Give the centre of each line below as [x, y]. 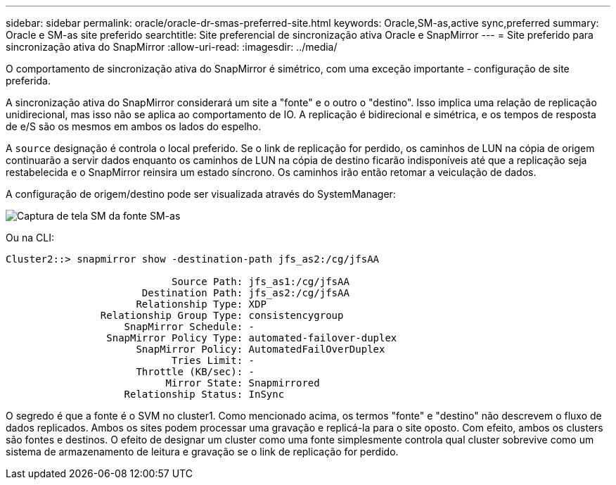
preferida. [28, 81]
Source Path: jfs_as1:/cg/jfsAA [261, 282]
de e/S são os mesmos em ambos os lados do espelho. [134, 126]
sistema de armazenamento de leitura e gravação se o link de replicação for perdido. [202, 452]
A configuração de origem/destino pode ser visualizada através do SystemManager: [201, 194]
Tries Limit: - [213, 360]
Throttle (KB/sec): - [195, 372]
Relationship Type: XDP [201, 304]
